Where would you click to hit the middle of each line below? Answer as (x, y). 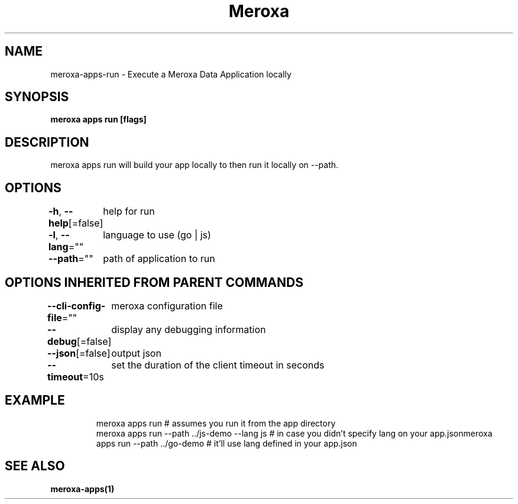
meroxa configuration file (167, 306)
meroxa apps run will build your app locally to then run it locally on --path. (195, 165)
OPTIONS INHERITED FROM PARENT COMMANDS (154, 282)
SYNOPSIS (37, 97)
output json (136, 353)
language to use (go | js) (157, 235)
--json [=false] (79, 353)
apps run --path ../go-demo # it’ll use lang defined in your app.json (226, 443)
